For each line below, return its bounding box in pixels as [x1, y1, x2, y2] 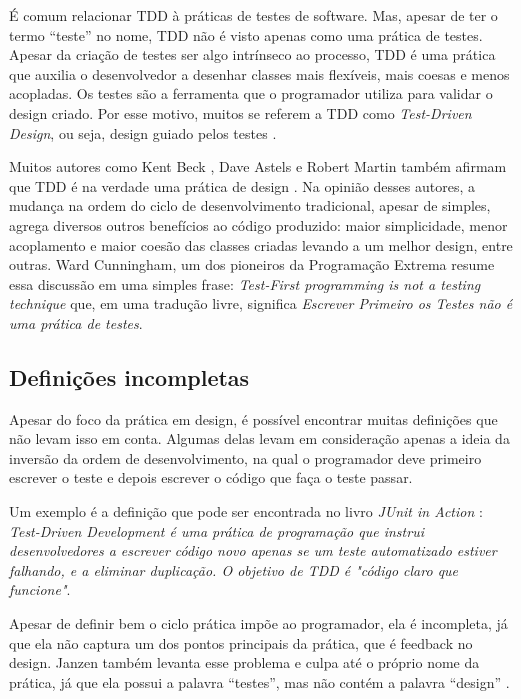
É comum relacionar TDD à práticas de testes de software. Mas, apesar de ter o [9, 5, 498, 25]
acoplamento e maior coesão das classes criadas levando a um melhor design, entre [9, 234, 513, 255]
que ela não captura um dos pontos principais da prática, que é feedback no [9, 632, 473, 653]
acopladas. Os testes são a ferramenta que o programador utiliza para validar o [9, 83, 493, 104]
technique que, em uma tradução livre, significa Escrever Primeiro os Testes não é [9, 293, 513, 314]
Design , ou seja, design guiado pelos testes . [9, 122, 277, 143]
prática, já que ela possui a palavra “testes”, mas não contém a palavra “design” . [9, 671, 510, 692]
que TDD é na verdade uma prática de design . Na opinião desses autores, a [9, 175, 475, 196]
